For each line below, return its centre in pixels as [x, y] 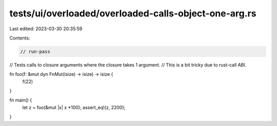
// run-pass [35, 51]
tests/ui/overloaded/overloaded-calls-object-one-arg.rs [133, 13]
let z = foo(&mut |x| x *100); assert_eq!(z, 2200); [74, 107]
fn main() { [21, 100]
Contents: [20, 38]
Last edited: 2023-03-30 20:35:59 [46, 29]
